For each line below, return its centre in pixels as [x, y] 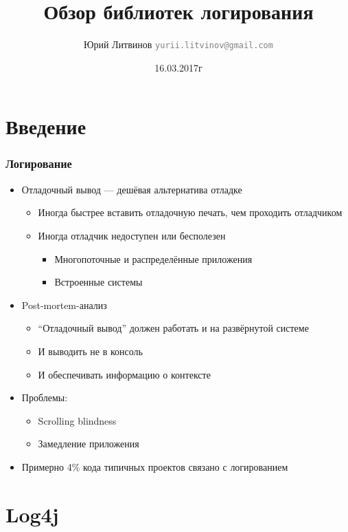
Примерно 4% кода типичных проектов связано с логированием [155, 466]
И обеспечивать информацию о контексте [124, 374]
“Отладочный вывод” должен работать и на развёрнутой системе [173, 328]
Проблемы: [45, 397]
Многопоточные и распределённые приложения [153, 258]
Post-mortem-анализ [64, 305]
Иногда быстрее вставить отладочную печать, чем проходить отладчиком [190, 212]
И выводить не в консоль [90, 351]
